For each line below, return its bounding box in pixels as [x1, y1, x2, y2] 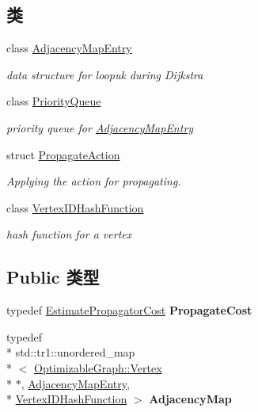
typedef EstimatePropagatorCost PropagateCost [6, 302, 252, 319]
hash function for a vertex [6, 226, 132, 242]
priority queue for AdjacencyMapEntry [6, 119, 194, 135]
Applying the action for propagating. [6, 173, 181, 189]
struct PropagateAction [6, 146, 120, 162]
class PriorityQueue [6, 93, 101, 109]
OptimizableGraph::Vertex [34, 359, 162, 376]
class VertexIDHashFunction [6, 199, 144, 216]
